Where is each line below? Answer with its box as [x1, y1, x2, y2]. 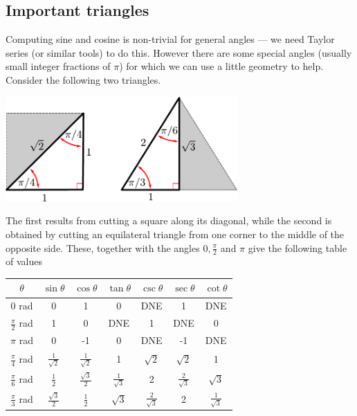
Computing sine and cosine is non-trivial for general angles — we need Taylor [6, 32, 335, 46]
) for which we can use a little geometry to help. [119, 59, 324, 73]
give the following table [248, 240, 347, 255]
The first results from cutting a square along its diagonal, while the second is [6, 213, 332, 228]
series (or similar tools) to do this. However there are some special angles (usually [6, 45, 352, 60]
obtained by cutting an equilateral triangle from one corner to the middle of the [6, 226, 345, 241]
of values [6, 254, 42, 269]
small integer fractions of [6, 59, 111, 73]
